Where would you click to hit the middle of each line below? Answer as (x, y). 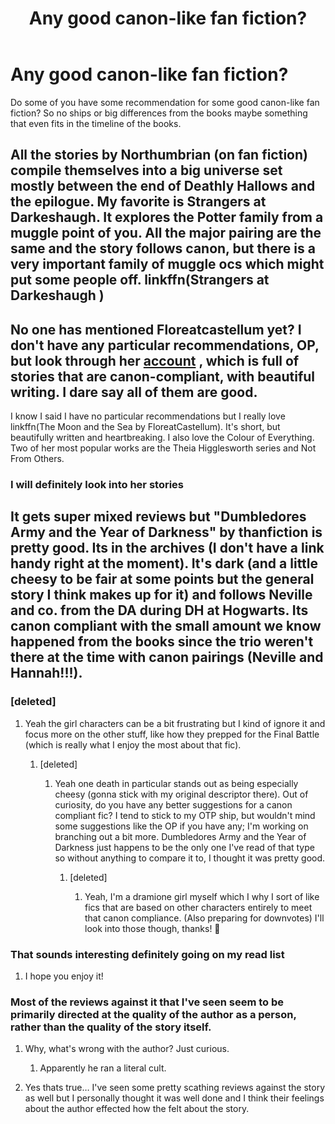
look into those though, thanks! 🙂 (152, 928)
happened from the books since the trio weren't (162, 642)
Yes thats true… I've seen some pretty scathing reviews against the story (174, 1088)
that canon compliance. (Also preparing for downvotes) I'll (204, 918)
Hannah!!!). (46, 673)
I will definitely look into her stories (97, 485)
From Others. (37, 459)
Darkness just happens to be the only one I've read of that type (184, 847)
